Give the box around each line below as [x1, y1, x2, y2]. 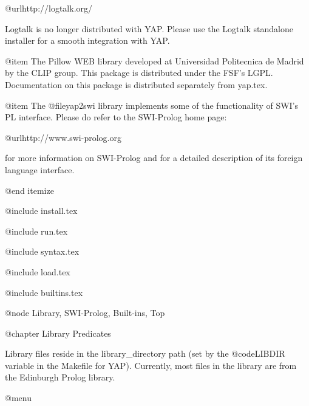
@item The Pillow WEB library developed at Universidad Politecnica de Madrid [5, 54, 304, 67]
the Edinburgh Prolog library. [5, 371, 115, 384]
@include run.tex [5, 224, 68, 237]
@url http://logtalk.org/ [5, 2, 93, 14]
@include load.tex [5, 265, 70, 278]
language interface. [5, 163, 75, 176]
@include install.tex [5, 204, 78, 217]
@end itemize [5, 184, 54, 196]
